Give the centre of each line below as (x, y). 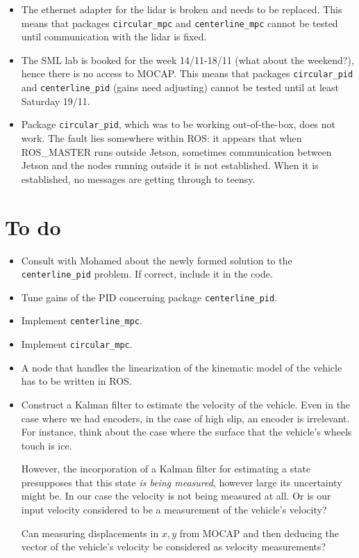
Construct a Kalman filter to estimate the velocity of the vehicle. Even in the (186, 404)
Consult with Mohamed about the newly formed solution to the (157, 260)
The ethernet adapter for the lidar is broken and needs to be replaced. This (182, 9)
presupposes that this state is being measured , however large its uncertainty (182, 482)
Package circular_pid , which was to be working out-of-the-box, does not (178, 124)
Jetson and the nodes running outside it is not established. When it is (170, 165)
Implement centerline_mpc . (82, 320)
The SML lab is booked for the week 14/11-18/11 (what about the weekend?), (187, 59)
